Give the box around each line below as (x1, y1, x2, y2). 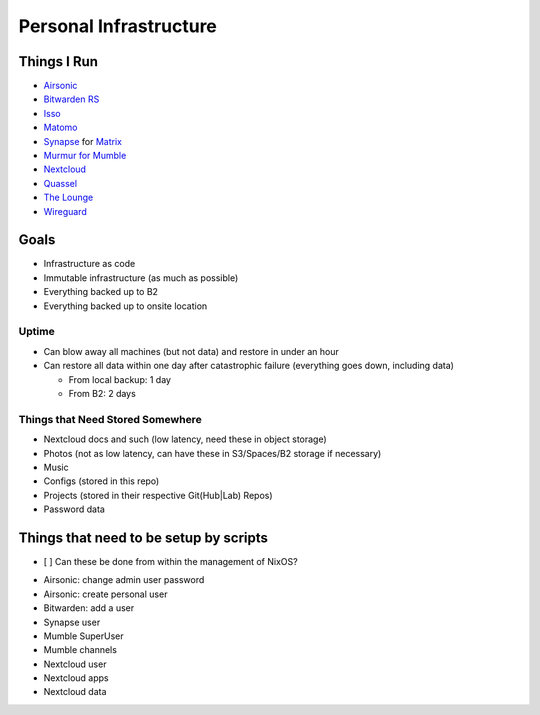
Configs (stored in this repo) (43, 475, 160, 487)
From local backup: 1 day (68, 373, 172, 385)
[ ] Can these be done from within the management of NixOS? (43, 555, 299, 567)
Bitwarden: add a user (43, 602, 135, 614)
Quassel (43, 177, 78, 189)
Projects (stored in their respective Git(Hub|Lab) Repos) (43, 489, 274, 501)
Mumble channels (43, 644, 117, 656)
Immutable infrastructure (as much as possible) (43, 271, 239, 284)
